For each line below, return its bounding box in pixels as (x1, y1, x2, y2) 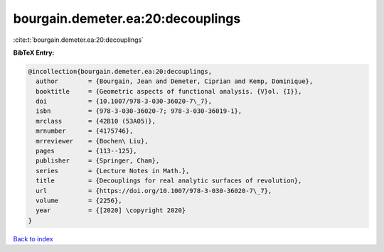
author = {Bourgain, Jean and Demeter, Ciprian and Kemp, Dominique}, (36, 77, 314, 85)
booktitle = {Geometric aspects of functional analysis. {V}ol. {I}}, (36, 87, 302, 95)
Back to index (13, 234, 53, 243)
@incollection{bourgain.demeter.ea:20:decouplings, (28, 67, 213, 75)
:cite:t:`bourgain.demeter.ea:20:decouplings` (13, 35, 144, 44)
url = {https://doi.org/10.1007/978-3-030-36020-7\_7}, (36, 187, 272, 195)
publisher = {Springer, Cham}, (36, 157, 160, 165)
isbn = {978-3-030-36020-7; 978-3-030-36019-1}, (36, 107, 242, 115)
